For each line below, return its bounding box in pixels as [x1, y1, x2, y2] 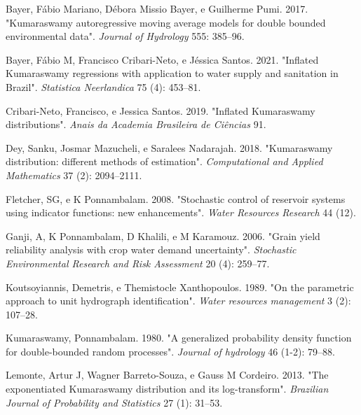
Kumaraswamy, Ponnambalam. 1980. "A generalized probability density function [6, 330, 352, 345]
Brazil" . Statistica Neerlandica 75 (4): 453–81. [6, 79, 201, 94]
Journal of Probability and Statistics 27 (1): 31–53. [6, 395, 223, 409]
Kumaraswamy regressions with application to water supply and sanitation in [6, 66, 339, 80]
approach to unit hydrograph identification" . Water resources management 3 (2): [6, 293, 351, 308]
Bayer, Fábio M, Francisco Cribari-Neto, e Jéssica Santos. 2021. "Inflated [6, 52, 319, 66]
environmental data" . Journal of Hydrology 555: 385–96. [6, 29, 245, 43]
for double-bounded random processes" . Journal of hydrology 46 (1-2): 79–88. [6, 344, 335, 358]
